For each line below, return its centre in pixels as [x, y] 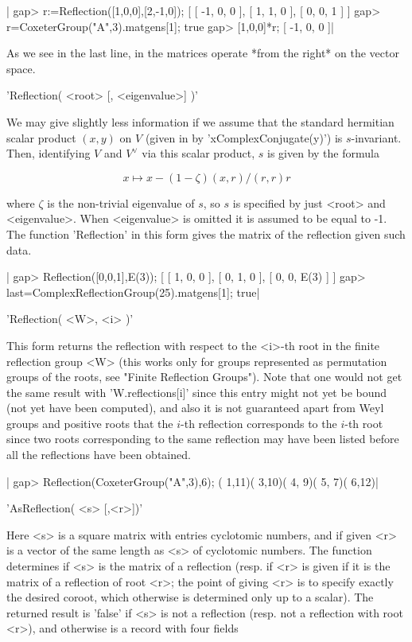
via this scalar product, [198, 153]
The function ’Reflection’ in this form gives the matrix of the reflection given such [206, 233]
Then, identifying [49, 153]
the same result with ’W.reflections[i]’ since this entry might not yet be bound [197, 392]
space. [21, 68]
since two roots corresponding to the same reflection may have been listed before [203, 439]
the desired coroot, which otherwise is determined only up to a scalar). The [190, 597]
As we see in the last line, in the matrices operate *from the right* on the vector [203, 53]
